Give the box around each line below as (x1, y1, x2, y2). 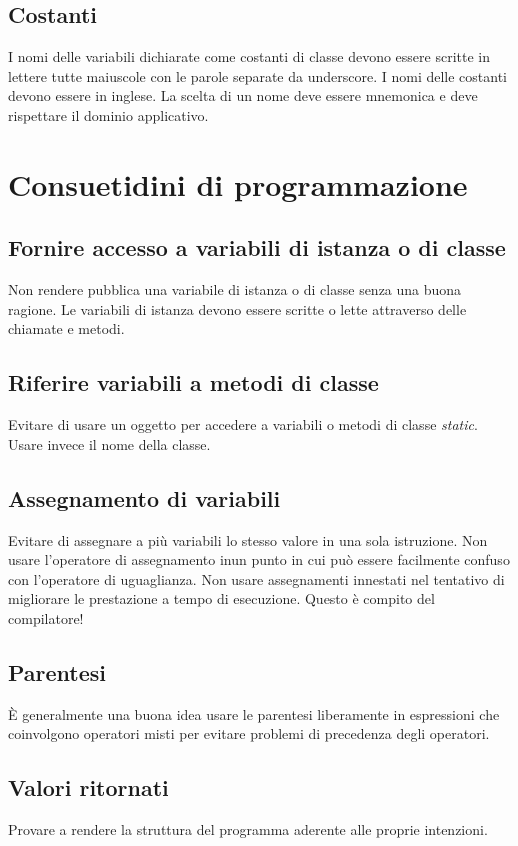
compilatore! (8, 607, 84, 628)
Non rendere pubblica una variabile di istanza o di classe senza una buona (8, 279, 462, 300)
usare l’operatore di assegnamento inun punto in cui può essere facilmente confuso (8, 549, 510, 570)
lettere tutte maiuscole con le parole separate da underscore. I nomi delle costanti (8, 65, 507, 86)
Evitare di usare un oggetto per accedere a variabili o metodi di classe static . (8, 414, 478, 435)
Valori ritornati (8, 772, 169, 803)
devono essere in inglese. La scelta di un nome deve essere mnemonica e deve (8, 85, 478, 106)
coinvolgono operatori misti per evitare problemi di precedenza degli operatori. (8, 723, 490, 744)
